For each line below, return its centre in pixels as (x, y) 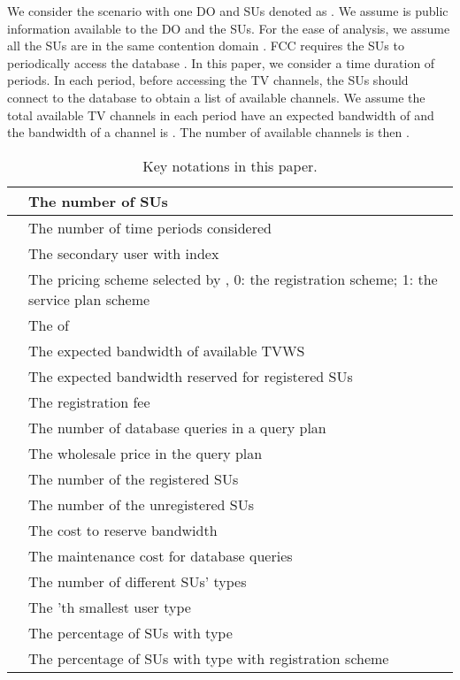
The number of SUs (98, 201)
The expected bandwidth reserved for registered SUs (191, 376)
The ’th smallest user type (110, 607)
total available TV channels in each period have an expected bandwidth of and (221, 115)
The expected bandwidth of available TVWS (167, 350)
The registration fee (89, 401)
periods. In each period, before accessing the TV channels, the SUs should (208, 80)
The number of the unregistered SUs (141, 504)
